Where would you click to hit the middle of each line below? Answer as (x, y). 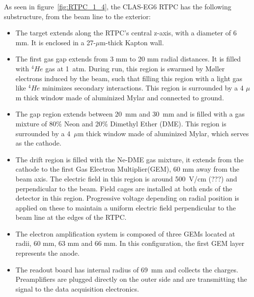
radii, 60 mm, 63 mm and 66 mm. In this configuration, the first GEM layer (130, 243)
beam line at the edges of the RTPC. (71, 217)
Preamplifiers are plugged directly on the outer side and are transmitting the (131, 279)
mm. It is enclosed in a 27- (56, 42)
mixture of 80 (36, 123)
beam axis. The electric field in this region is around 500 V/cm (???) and (126, 178)
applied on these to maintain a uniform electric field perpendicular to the (126, 207)
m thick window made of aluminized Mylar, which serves (163, 133)
